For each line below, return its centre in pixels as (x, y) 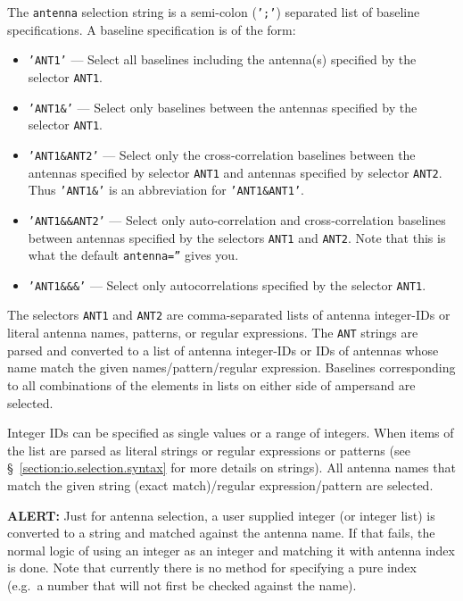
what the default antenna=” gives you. (133, 255)
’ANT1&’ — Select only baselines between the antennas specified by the (223, 107)
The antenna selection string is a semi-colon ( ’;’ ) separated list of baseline (214, 12)
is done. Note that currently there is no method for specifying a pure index (212, 568)
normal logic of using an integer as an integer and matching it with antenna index (231, 550)
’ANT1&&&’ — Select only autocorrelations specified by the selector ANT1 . (227, 284)
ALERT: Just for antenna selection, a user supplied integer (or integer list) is (221, 515)
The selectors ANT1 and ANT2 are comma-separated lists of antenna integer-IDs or (229, 315)
